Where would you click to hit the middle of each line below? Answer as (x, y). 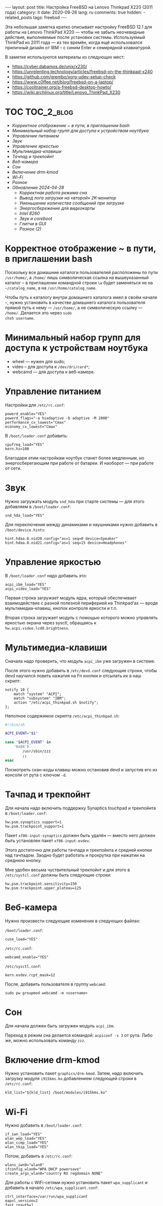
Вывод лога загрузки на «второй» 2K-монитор (68, 198)
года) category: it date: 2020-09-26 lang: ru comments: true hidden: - (75, 12)
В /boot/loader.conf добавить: (36, 436)
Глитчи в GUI (33, 223)
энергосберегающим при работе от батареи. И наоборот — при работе (79, 463)
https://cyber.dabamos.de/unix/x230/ (49, 66)
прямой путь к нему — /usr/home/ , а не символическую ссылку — (74, 308)
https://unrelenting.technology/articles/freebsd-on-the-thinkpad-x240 (82, 72)
